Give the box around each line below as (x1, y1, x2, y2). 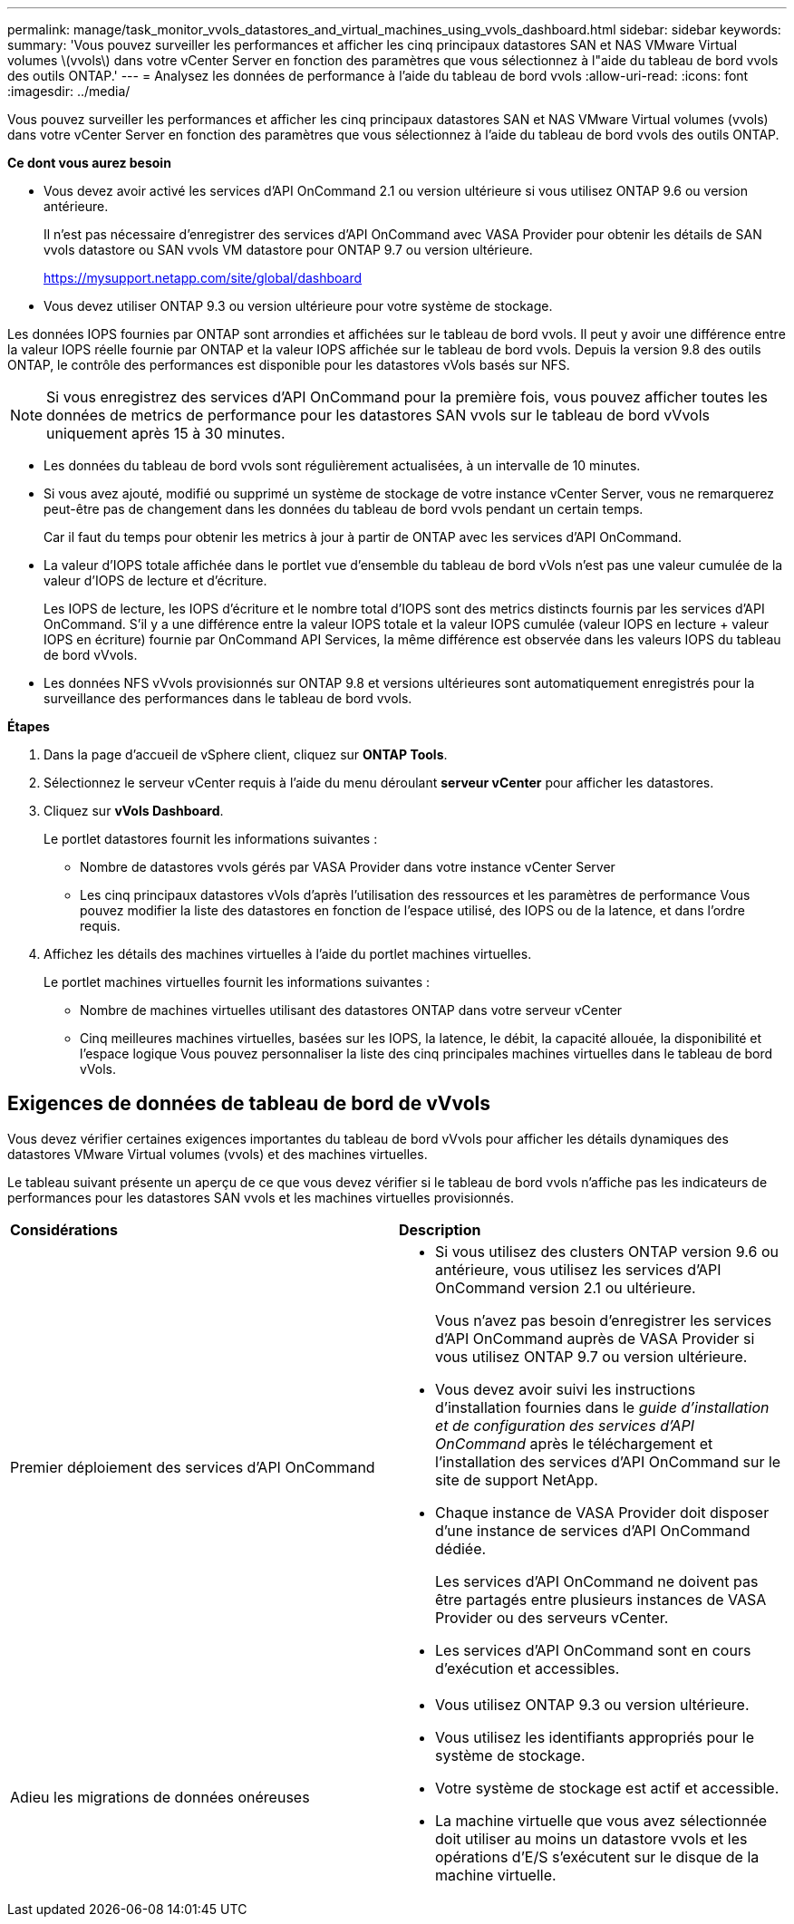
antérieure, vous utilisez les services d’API (435, 1260, 721, 1279)
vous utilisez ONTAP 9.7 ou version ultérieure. (435, 1347, 748, 1366)
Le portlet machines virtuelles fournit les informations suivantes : (44, 974, 431, 990)
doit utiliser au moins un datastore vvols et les (435, 1829, 748, 1848)
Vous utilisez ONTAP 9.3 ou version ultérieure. (435, 1695, 750, 1714)
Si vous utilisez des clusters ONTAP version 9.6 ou (435, 1242, 779, 1261)
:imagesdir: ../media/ (7, 83, 131, 99)
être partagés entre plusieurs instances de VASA (435, 1590, 767, 1609)
